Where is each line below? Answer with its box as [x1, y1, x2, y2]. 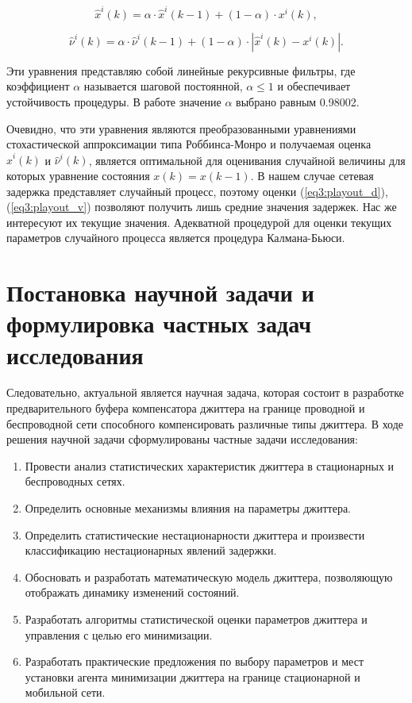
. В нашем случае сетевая [250, 167, 374, 183]
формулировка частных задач [6, 307, 311, 340]
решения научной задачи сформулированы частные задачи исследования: [6, 431, 358, 448]
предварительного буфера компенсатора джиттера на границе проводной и [6, 400, 365, 417]
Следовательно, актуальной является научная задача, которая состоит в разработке [6, 384, 404, 401]
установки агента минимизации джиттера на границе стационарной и [25, 668, 360, 685]
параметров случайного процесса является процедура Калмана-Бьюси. [6, 229, 345, 246]
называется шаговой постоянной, [83, 78, 243, 94]
